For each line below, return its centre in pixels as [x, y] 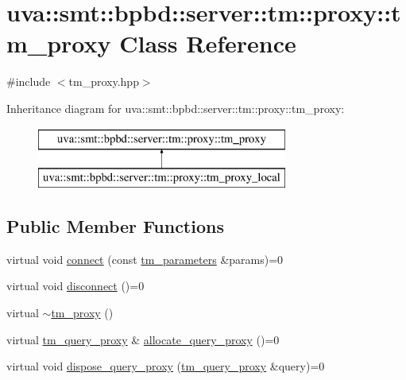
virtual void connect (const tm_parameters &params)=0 [145, 259]
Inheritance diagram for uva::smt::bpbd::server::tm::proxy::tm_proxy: [176, 108]
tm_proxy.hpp [104, 81]
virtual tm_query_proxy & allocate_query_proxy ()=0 [143, 339]
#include [29, 81]
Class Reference [208, 43]
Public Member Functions [115, 226]
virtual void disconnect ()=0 [75, 286]
